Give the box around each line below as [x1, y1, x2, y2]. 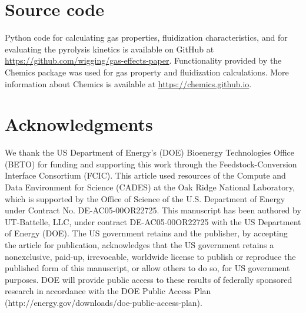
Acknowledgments [5, 112, 153, 136]
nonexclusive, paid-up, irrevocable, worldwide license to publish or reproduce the [5, 250, 296, 262]
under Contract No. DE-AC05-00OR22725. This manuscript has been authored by [5, 204, 301, 216]
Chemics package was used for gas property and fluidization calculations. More [5, 65, 289, 78]
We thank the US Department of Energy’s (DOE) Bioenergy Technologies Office [5, 146, 295, 159]
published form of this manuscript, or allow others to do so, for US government [5, 262, 290, 274]
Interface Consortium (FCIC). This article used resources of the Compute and [5, 169, 286, 182]
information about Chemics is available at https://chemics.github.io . [5, 77, 252, 90]
